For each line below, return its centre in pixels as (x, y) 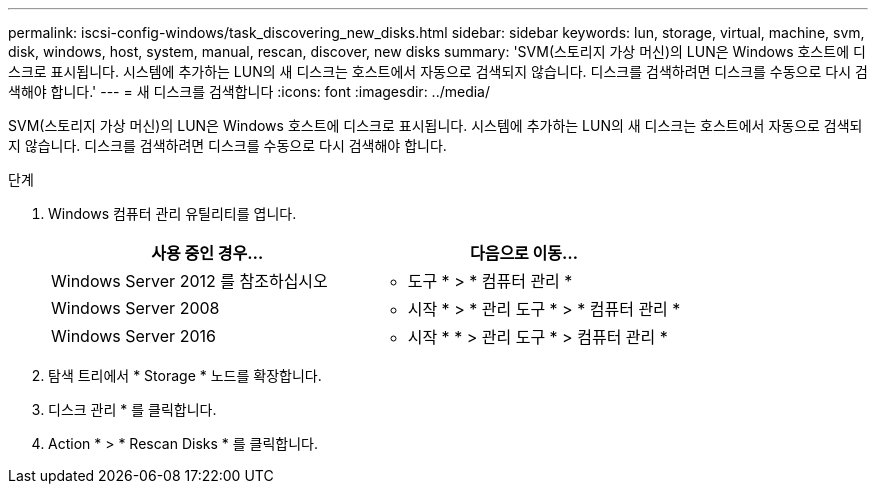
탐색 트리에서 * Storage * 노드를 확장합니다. (185, 375)
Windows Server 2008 (135, 308)
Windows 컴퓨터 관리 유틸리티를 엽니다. (172, 213)
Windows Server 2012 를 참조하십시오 (189, 281)
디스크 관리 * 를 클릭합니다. (132, 409)
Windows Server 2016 (133, 336)
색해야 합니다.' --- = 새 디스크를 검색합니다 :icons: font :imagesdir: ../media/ (249, 91)
